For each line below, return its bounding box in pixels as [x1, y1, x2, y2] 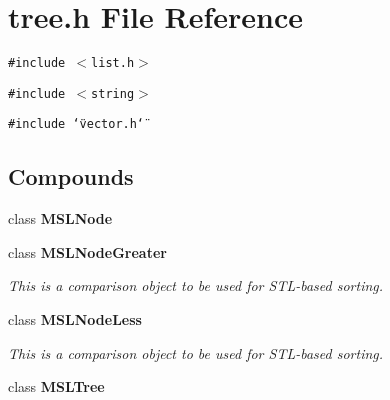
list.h [91, 56, 135, 71]
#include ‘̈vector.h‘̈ [8, 117, 145, 132]
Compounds [8, 161, 134, 192]
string [91, 86, 135, 101]
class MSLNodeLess [8, 309, 142, 330]
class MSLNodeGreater [8, 241, 167, 262]
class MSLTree [8, 376, 105, 397]
